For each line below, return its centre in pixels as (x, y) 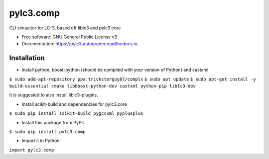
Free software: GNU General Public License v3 (69, 37)
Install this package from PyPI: (53, 122)
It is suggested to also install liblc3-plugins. (54, 95)
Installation (27, 58)
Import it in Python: (41, 141)
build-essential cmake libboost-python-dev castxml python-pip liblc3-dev (103, 86)
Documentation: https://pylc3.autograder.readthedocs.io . (80, 44)
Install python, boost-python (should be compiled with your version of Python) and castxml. (116, 70)
